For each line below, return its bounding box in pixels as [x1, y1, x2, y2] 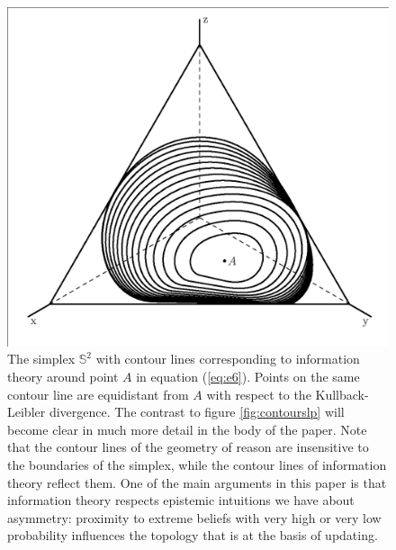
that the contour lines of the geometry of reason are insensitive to [7, 437, 369, 456]
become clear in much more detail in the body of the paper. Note [7, 419, 367, 438]
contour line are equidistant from [7, 384, 189, 403]
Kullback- [315, 384, 369, 403]
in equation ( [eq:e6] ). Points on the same [136, 366, 360, 385]
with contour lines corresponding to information [95, 349, 360, 368]
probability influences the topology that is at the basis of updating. [7, 526, 378, 545]
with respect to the [206, 384, 311, 403]
